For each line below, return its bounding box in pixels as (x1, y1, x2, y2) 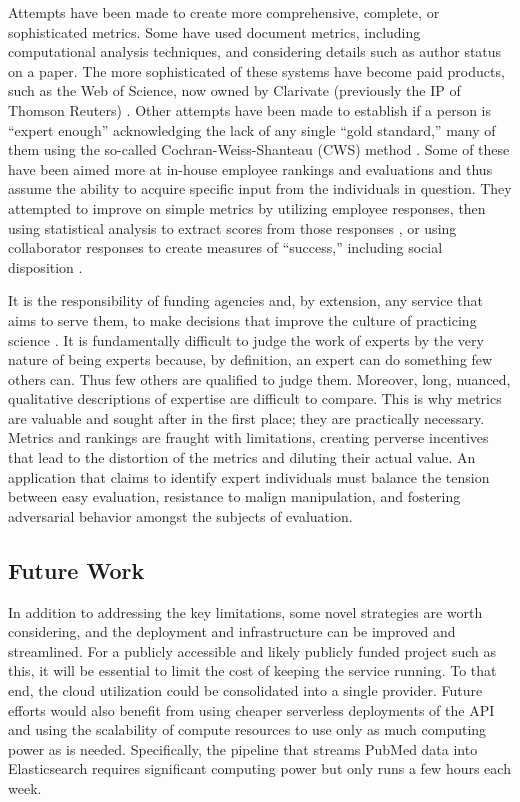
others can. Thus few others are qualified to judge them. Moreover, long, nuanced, (8, 368, 511, 389)
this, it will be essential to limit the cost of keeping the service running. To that (8, 660, 497, 681)
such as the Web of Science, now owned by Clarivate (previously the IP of (8, 80, 461, 101)
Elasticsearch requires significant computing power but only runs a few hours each (8, 758, 511, 779)
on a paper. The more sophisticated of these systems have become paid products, (8, 60, 505, 81)
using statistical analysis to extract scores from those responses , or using (8, 217, 457, 238)
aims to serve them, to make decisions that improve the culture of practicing (8, 309, 477, 330)
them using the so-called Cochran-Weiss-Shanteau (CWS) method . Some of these (8, 139, 510, 160)
